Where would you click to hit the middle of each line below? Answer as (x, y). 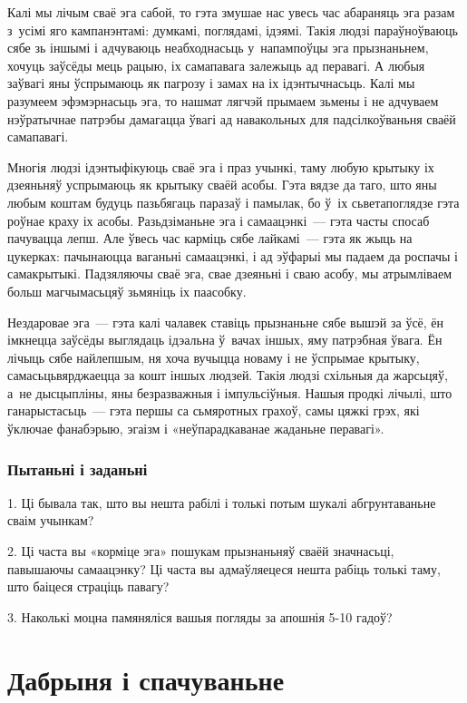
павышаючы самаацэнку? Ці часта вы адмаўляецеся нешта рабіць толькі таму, (224, 568)
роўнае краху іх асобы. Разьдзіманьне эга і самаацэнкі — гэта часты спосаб (219, 220)
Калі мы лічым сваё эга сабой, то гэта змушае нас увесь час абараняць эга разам (231, 12)
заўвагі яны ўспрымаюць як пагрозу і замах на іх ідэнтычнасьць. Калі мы (211, 83)
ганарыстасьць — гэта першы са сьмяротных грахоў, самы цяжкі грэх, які (214, 410)
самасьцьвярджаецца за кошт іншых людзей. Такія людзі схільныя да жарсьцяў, (228, 375)
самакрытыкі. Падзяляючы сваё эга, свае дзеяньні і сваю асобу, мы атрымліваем (229, 273)
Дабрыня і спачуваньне (146, 679)
